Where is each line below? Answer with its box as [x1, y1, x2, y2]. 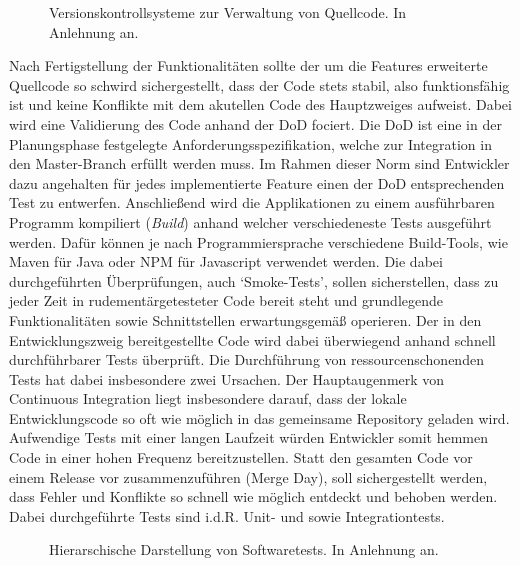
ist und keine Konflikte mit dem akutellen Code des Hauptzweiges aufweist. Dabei [9, 94, 512, 115]
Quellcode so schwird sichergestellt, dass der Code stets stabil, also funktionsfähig [9, 74, 510, 95]
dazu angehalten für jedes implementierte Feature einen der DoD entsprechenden [9, 172, 505, 193]
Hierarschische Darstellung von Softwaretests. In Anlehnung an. [49, 539, 439, 560]
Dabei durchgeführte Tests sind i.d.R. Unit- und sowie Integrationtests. [9, 505, 445, 526]
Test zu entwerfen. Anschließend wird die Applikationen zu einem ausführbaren [9, 192, 495, 213]
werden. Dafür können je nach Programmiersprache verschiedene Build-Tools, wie [9, 231, 508, 252]
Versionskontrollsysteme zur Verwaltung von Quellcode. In [49, 2, 407, 22]
